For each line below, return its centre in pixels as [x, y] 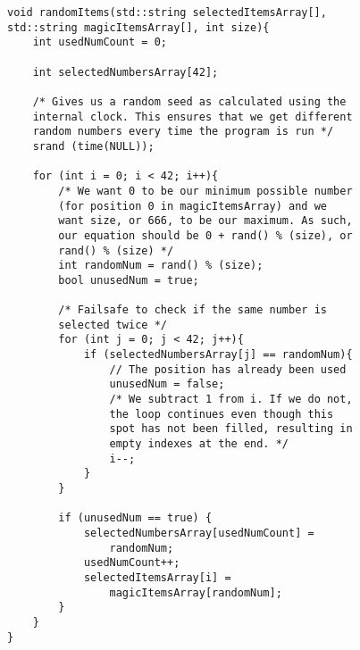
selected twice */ [113, 325]
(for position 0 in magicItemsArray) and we [193, 206]
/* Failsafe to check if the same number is [193, 310]
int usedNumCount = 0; [100, 42]
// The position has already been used [228, 369]
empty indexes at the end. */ [199, 444]
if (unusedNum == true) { [135, 518]
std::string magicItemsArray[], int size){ [138, 27]
